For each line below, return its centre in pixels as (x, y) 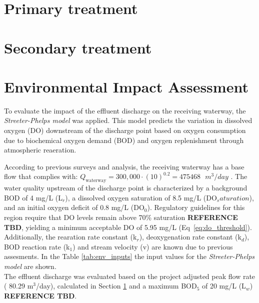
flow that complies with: (41, 176)
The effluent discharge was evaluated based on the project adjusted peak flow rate (130, 276)
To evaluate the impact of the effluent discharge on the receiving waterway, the (125, 110)
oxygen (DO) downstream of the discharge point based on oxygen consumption (125, 130)
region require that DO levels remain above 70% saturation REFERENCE (121, 217)
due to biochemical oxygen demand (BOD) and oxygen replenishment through (124, 140)
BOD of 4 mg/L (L (33, 197)
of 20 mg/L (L (224, 286)
